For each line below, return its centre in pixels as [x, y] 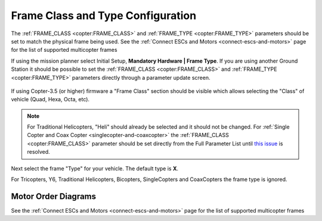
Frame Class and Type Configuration [104, 15]
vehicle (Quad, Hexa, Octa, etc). [50, 99]
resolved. [38, 152]
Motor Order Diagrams [54, 196]
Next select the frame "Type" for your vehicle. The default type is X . [95, 168]
